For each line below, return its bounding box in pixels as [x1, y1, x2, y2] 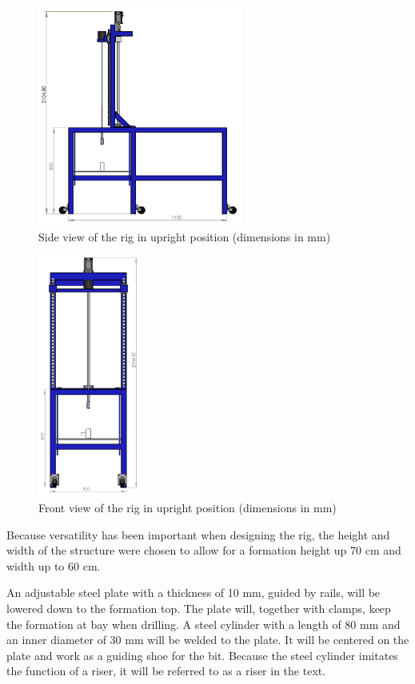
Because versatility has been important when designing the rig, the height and [6, 526, 390, 543]
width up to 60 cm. [6, 557, 101, 574]
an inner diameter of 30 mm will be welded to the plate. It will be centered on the [6, 631, 409, 648]
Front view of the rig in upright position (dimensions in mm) [38, 499, 337, 515]
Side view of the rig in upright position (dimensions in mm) [38, 228, 331, 245]
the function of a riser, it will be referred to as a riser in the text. [6, 662, 326, 679]
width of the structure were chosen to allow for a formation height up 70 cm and [6, 542, 401, 559]
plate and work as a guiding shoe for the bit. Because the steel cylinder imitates [6, 646, 398, 663]
